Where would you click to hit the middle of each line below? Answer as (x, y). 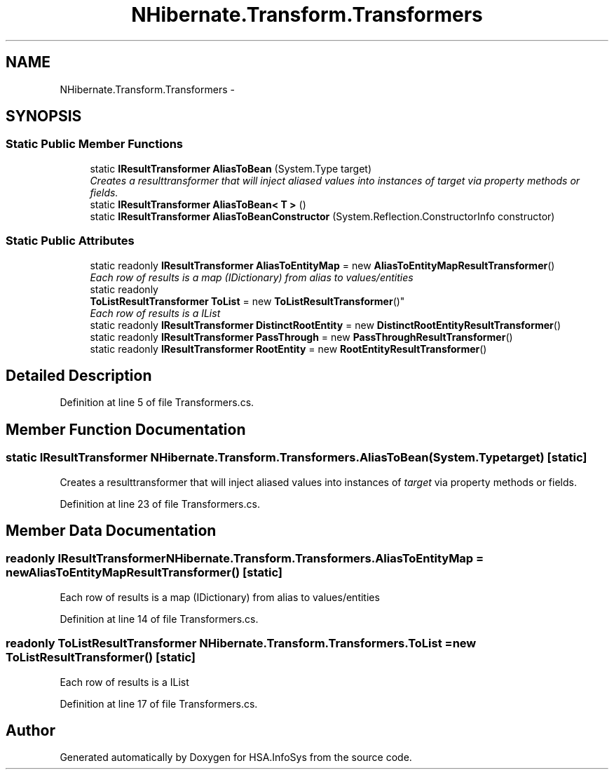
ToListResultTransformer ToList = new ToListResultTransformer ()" (247, 301)
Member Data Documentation (111, 531)
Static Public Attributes (70, 241)
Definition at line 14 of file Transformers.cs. (159, 619)
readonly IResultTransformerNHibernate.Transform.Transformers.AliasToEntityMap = (245, 559)
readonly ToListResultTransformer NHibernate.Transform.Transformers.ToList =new (241, 643)
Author (30, 731)
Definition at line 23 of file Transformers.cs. (160, 504)
